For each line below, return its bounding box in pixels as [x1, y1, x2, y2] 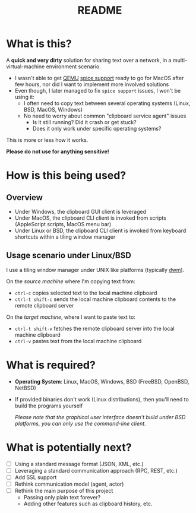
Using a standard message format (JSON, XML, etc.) [14, 460, 144, 467]
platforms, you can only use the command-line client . [14, 420, 147, 427]
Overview [6, 192, 43, 202]
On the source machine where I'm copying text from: [6, 277, 135, 285]
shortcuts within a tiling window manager [14, 233, 116, 240]
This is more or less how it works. [6, 136, 88, 143]
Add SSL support [14, 473, 57, 481]
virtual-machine [6, 63, 45, 70]
